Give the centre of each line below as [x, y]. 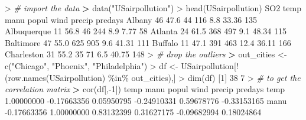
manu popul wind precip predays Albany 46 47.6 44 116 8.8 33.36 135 [131, 19]
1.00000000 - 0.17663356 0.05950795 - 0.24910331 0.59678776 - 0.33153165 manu [146, 100]
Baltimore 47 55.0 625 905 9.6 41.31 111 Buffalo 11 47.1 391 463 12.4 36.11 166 [148, 42]
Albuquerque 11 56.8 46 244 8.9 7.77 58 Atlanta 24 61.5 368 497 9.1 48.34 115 [146, 31]
